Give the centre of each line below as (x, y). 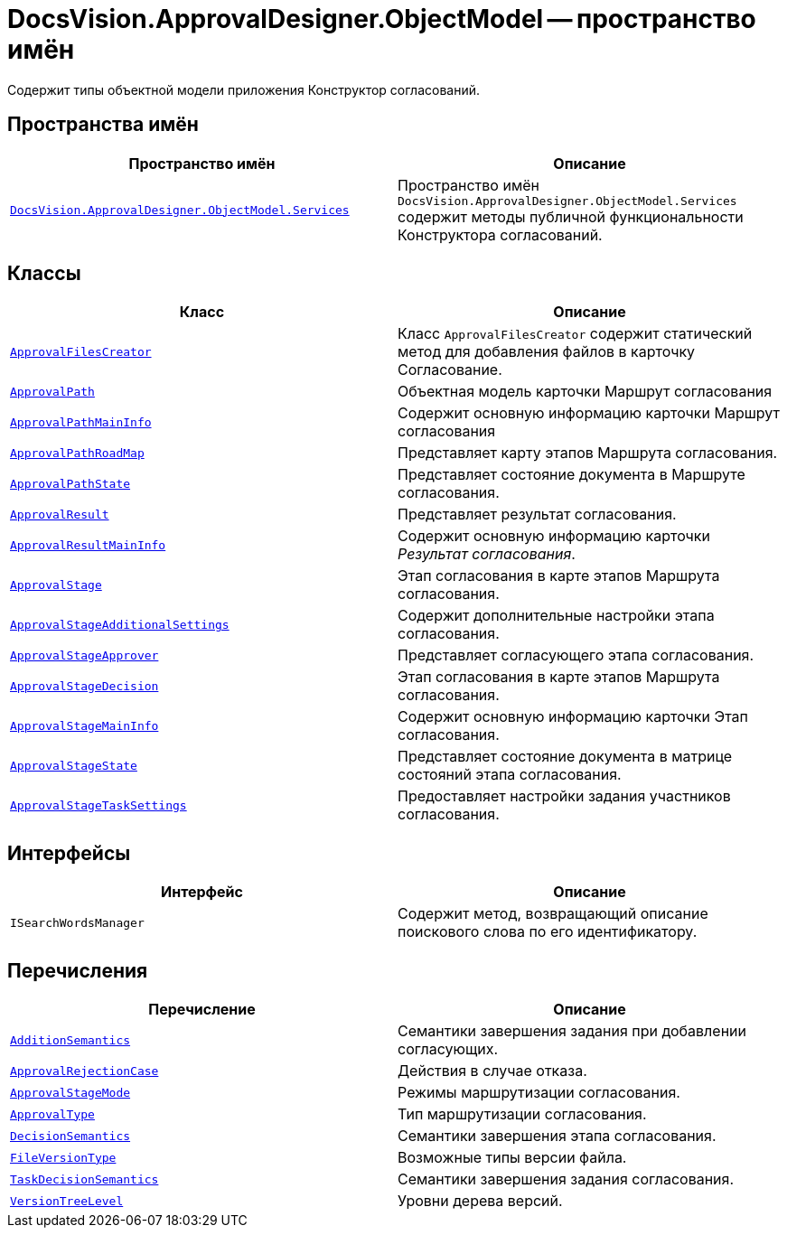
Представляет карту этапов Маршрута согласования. (588, 453)
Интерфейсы (69, 853)
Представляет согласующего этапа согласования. (576, 655)
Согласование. (450, 370)
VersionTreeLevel (67, 1201)
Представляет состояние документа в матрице (565, 757)
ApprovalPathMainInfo (81, 422)
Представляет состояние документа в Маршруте (572, 475)
